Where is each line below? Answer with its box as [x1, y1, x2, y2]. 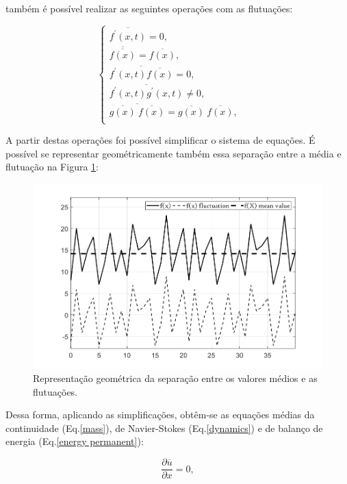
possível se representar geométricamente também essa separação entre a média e [5, 146, 342, 160]
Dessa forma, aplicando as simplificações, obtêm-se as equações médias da [5, 407, 315, 422]
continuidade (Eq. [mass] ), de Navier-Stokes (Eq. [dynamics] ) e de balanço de [5, 420, 323, 435]
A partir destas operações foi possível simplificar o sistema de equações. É [5, 133, 316, 147]
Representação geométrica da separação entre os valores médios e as [33, 371, 318, 385]
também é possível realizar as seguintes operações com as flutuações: [5, 1, 293, 15]
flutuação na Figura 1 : [5, 160, 99, 174]
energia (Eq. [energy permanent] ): [5, 434, 144, 448]
